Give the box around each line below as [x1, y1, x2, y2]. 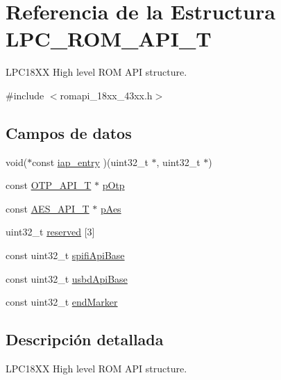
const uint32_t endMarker [6, 295, 118, 309]
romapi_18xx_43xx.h [60, 88, 153, 102]
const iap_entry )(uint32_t [32, 154, 148, 169]
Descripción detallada [6, 329, 164, 350]
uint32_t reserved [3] [6, 224, 95, 239]
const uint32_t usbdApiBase [6, 271, 128, 286]
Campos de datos [6, 122, 132, 143]
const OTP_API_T [6, 178, 92, 192]
